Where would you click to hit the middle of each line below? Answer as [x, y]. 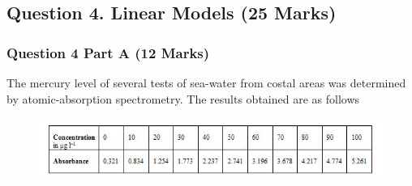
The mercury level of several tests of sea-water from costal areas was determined [206, 82]
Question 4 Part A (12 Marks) [108, 52]
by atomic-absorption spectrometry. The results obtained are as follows [183, 98]
